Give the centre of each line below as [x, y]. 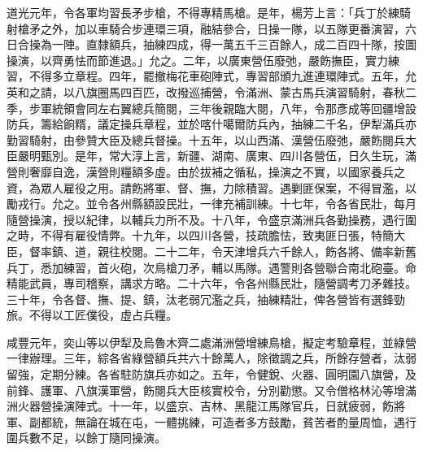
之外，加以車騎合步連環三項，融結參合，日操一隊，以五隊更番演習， [222, 28]
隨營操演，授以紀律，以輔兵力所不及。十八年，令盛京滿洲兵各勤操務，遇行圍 [211, 219]
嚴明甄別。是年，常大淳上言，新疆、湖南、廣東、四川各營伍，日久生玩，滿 [217, 156]
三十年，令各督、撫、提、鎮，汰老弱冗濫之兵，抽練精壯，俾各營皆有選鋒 [200, 299]
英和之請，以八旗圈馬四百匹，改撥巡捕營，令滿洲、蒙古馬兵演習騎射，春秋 [206, 91]
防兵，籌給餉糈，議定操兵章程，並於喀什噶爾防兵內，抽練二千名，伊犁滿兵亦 [211, 124]
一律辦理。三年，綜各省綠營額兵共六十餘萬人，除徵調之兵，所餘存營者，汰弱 [211, 358]
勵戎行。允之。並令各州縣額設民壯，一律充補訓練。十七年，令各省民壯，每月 [211, 204]
